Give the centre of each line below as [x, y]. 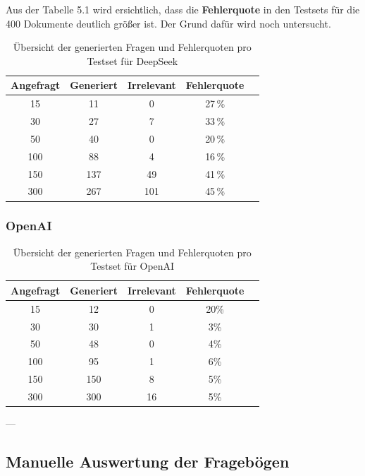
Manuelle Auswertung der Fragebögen [148, 462]
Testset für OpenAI [132, 266]
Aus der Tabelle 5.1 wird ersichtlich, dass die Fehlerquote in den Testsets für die [183, 9]
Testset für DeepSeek [132, 60]
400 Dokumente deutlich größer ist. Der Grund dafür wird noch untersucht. [168, 23]
